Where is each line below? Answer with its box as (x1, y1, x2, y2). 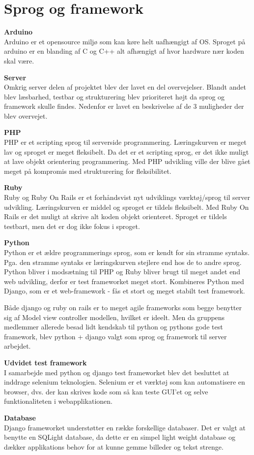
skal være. (4, 55, 34, 65)
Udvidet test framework (4, 357, 87, 367)
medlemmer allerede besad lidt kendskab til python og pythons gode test (4, 322, 223, 332)
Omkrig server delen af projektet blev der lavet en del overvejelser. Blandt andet (4, 82, 246, 92)
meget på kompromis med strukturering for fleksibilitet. (4, 165, 171, 176)
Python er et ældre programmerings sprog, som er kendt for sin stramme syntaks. (4, 247, 250, 257)
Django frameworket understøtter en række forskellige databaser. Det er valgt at (4, 422, 246, 432)
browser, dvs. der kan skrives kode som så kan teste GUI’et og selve (4, 386, 208, 396)
